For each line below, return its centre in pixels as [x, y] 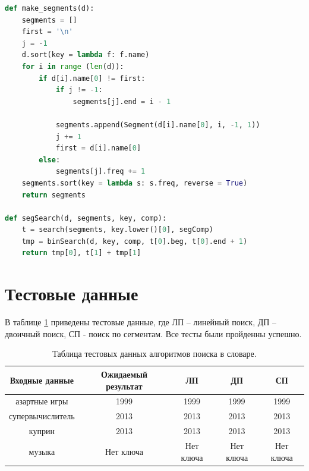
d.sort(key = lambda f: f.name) [86, 55]
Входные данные [42, 380]
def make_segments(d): [50, 8]
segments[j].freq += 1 [100, 172]
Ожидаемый [124, 374]
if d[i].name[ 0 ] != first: [92, 78]
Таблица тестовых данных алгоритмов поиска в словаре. [154, 354]
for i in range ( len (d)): [73, 66]
